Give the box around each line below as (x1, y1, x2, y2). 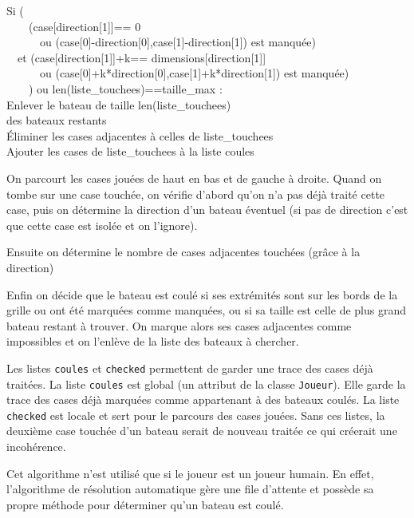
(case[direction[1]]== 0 (28, 18, 141, 34)
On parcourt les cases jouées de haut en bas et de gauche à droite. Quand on (6, 169, 382, 186)
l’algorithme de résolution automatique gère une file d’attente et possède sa (6, 480, 374, 497)
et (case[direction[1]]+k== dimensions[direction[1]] (17, 49, 266, 65)
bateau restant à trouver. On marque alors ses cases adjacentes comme (6, 317, 352, 334)
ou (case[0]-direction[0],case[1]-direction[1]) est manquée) (39, 34, 317, 50)
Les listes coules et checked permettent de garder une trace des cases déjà (6, 359, 373, 376)
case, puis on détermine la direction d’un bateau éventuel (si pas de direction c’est (6, 201, 408, 218)
